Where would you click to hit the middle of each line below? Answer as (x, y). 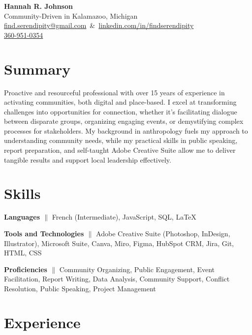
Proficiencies (26, 269)
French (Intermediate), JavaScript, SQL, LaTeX (124, 217)
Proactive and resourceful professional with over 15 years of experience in (114, 92)
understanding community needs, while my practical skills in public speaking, (121, 140)
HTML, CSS (23, 253)
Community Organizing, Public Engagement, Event (137, 269)
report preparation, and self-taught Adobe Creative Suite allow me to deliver (120, 150)
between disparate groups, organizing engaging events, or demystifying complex (124, 121)
